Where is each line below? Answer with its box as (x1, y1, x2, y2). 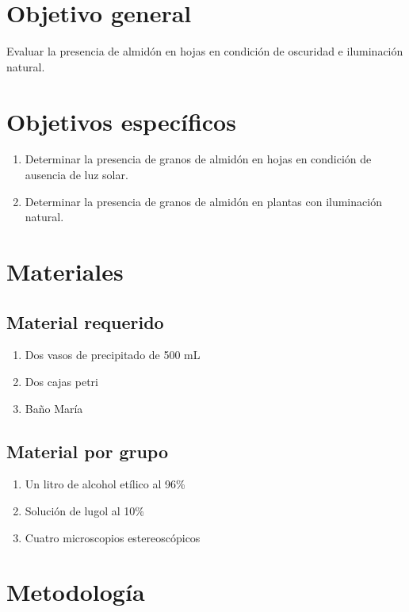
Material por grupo (6, 438, 169, 463)
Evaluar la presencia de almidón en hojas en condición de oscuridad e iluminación (6, 43, 403, 59)
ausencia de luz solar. (25, 166, 128, 183)
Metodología (6, 576, 145, 608)
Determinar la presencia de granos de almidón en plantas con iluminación (25, 193, 382, 209)
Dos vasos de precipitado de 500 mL (25, 346, 201, 363)
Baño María (25, 400, 83, 416)
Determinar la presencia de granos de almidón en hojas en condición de (25, 151, 372, 167)
